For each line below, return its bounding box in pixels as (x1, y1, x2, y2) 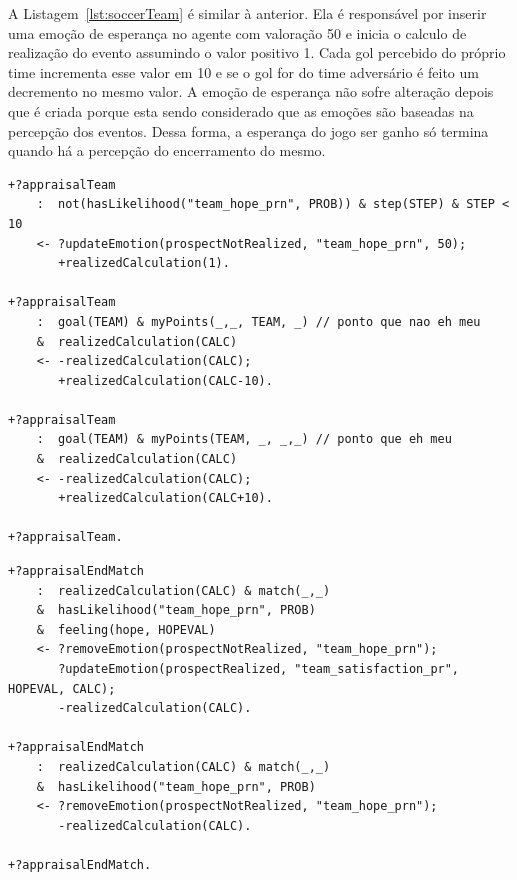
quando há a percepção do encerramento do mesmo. (8, 140, 326, 161)
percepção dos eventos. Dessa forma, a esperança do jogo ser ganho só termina (8, 120, 489, 141)
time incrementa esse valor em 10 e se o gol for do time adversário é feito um (8, 61, 479, 82)
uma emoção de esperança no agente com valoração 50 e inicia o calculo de (8, 22, 467, 43)
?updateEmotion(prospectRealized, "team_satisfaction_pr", (58, 662, 460, 676)
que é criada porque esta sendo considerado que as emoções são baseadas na (8, 100, 474, 121)
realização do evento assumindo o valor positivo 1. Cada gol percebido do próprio (8, 42, 506, 63)
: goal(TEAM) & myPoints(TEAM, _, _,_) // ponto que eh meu (36, 432, 452, 447)
